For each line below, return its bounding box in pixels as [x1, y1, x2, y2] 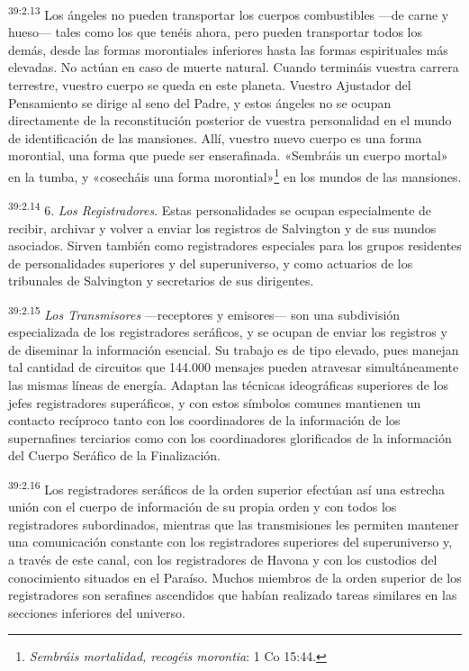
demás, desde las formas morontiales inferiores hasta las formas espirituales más [8, 40, 448, 59]
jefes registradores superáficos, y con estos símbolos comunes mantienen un [8, 393, 421, 412]
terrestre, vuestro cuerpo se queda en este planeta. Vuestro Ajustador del [8, 76, 411, 95]
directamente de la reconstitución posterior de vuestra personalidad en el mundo [8, 111, 452, 130]
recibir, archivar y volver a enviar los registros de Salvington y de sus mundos [8, 218, 437, 237]
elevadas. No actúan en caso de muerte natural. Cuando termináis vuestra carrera [8, 58, 459, 77]
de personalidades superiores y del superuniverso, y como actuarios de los [8, 253, 413, 272]
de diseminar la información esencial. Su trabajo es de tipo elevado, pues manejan [8, 340, 459, 358]
